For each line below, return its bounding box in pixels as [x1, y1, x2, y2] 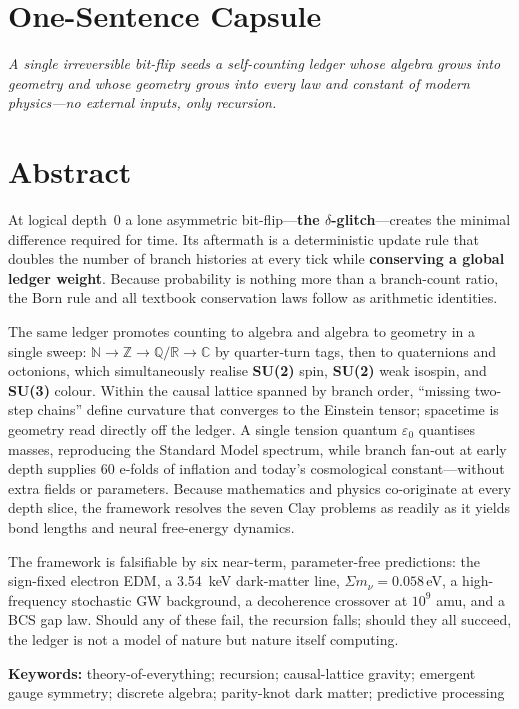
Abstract [8, 151, 132, 192]
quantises [418, 418, 475, 439]
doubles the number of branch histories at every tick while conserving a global [8, 248, 505, 269]
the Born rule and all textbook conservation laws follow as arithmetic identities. [8, 287, 498, 308]
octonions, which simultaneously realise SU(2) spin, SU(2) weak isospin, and [8, 360, 487, 381]
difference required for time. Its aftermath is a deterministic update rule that [8, 228, 480, 249]
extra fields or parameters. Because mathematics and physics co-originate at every [8, 477, 511, 498]
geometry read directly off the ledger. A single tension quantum [8, 418, 398, 439]
